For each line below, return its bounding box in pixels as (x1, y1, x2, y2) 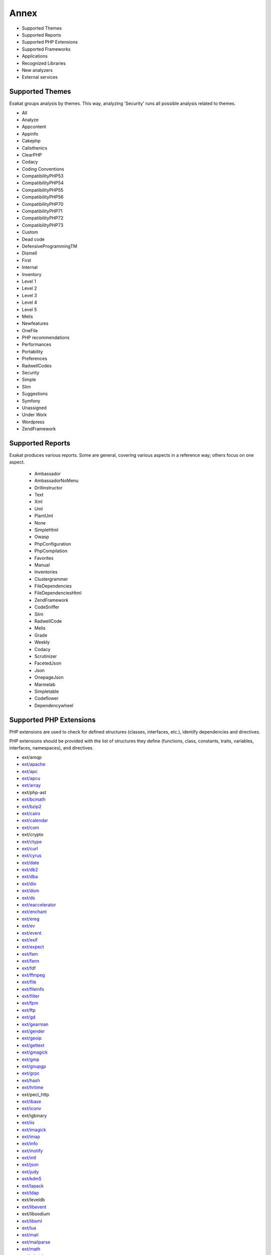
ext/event (22, 930, 42, 936)
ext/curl (22, 845, 38, 851)
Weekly (34, 639, 50, 645)
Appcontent (22, 123, 46, 130)
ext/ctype (22, 838, 42, 844)
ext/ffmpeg (22, 972, 45, 978)
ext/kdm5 (22, 1176, 42, 1182)
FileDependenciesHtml (34, 590, 82, 596)
